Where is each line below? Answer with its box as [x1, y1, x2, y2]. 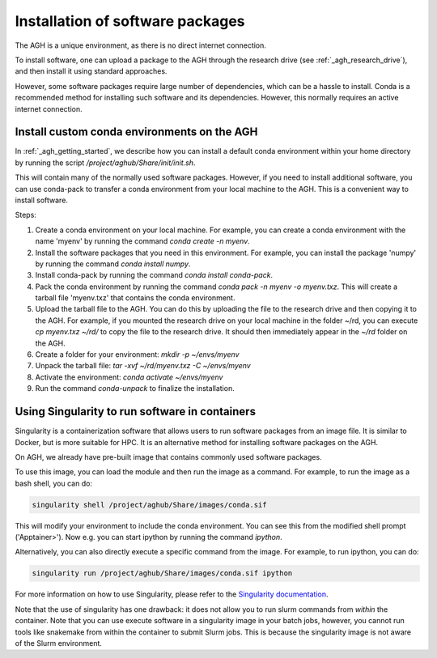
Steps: [15, 210, 36, 220]
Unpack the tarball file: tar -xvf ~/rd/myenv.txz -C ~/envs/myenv [35, 361, 251, 371]
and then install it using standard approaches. [15, 66, 168, 76]
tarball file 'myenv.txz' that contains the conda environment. [35, 293, 235, 303]
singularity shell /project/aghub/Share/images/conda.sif [32, 500, 267, 509]
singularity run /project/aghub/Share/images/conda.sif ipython [32, 569, 293, 578]
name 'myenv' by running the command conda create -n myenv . [35, 236, 250, 246]
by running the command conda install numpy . [35, 259, 191, 269]
